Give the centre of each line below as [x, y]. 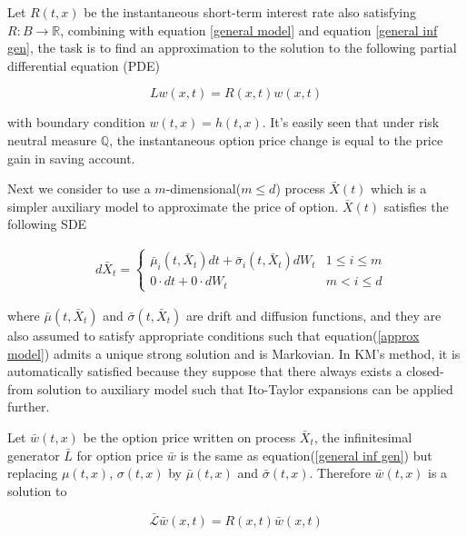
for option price [120, 455]
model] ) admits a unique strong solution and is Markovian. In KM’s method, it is [234, 353]
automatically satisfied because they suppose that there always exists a [205, 371]
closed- [425, 371]
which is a [399, 189]
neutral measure [52, 139]
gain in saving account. [71, 158]
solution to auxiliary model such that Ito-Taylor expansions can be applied [245, 388]
